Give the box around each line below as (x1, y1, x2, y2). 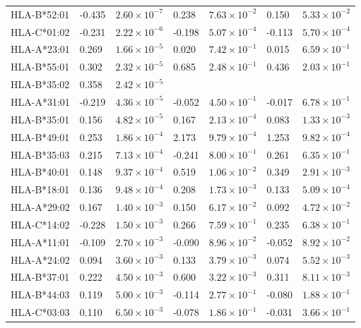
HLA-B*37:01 (11, 269, 70, 284)
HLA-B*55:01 (11, 59, 70, 74)
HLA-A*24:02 (11, 252, 70, 267)
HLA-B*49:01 (11, 129, 70, 144)
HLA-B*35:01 (11, 111, 70, 126)
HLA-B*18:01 (11, 182, 70, 197)
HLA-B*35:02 (11, 77, 70, 92)
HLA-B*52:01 (11, 6, 70, 21)
